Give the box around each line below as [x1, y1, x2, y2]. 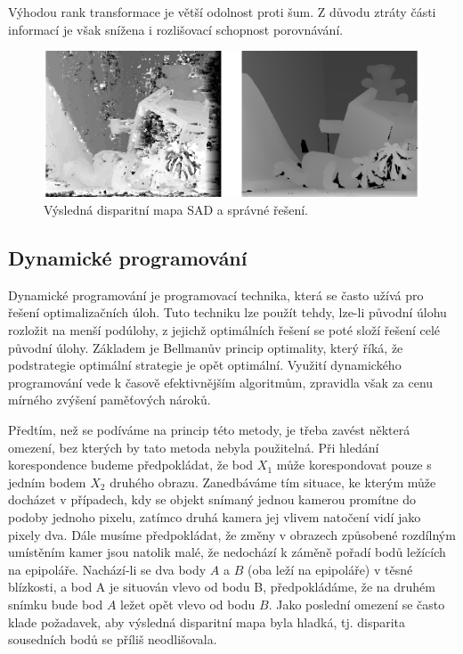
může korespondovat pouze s [276, 455, 432, 474]
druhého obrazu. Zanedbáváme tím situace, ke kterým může [110, 472, 436, 491]
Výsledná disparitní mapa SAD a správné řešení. [44, 200, 308, 219]
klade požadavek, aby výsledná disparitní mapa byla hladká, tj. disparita [8, 612, 406, 631]
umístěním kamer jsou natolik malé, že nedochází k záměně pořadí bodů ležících [8, 543, 446, 561]
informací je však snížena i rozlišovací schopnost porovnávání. [8, 20, 344, 38]
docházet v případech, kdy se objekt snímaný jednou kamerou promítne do [8, 490, 417, 509]
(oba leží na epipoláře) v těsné [247, 560, 413, 578]
